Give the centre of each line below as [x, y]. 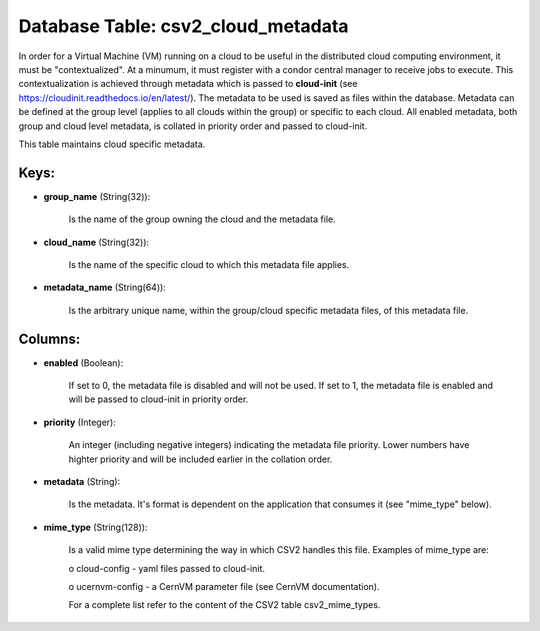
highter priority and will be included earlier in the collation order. [200, 459]
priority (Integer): [80, 422]
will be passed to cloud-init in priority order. [158, 399]
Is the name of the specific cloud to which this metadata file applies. [209, 264]
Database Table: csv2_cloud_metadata [183, 26]
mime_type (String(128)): [95, 527]
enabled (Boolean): [83, 362]
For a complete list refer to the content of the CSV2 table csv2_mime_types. [224, 605]
